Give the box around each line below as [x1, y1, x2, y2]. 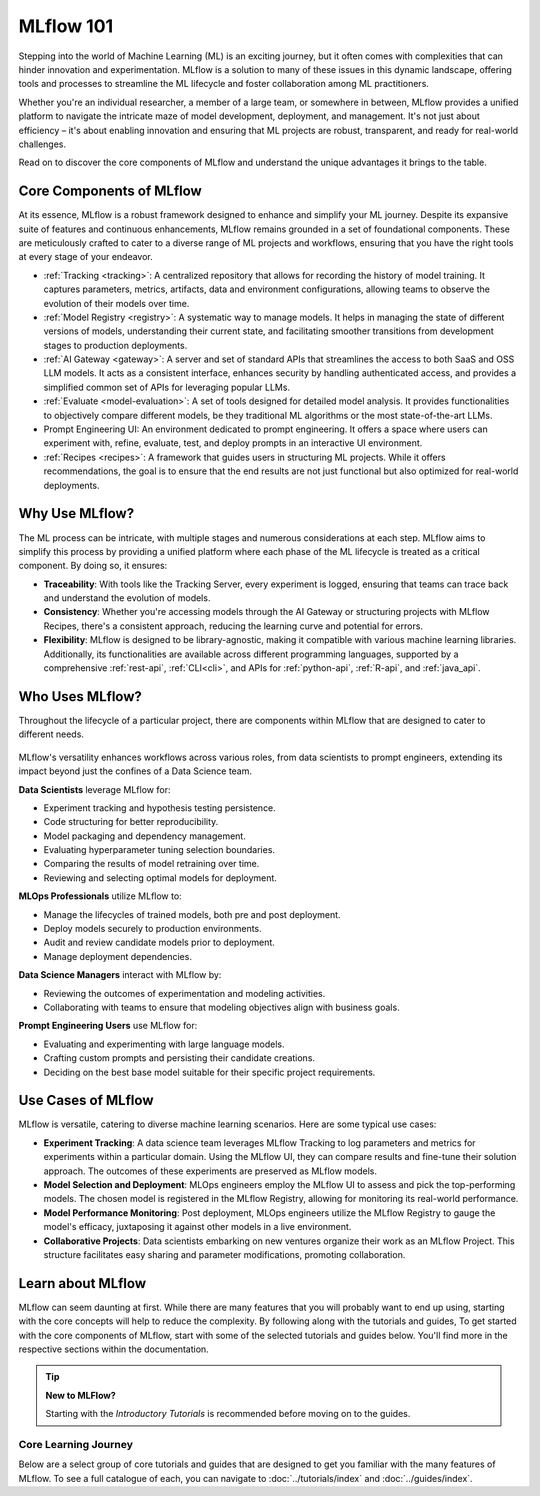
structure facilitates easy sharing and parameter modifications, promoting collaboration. [43, 1248, 406, 1260]
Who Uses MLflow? [18, 688, 142, 705]
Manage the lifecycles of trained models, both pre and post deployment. [43, 908, 341, 920]
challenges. [18, 138, 67, 150]
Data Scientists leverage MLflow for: [18, 783, 171, 795]
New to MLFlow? [45, 1389, 117, 1401]
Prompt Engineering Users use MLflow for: [18, 1020, 198, 1032]
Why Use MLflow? [18, 505, 135, 522]
